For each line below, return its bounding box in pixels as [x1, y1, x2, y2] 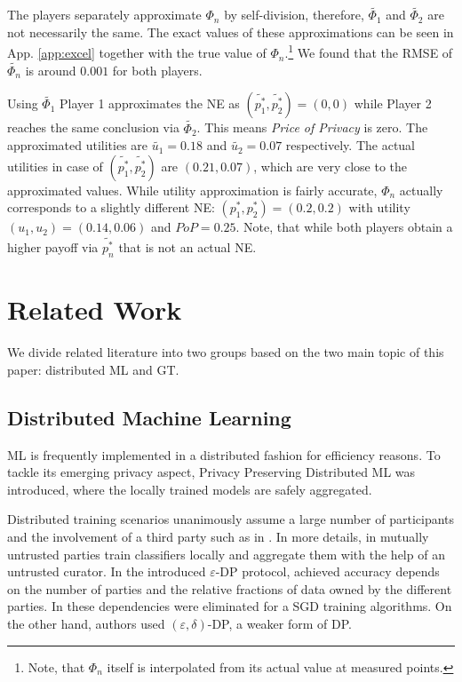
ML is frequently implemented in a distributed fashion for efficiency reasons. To [7, 445, 441, 464]
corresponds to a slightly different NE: [7, 198, 215, 217]
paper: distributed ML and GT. [7, 360, 179, 378]
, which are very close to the [253, 156, 408, 175]
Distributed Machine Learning [7, 403, 291, 431]
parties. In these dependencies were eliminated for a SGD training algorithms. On [7, 597, 452, 615]
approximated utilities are [7, 136, 148, 155]
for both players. [112, 60, 203, 79]
